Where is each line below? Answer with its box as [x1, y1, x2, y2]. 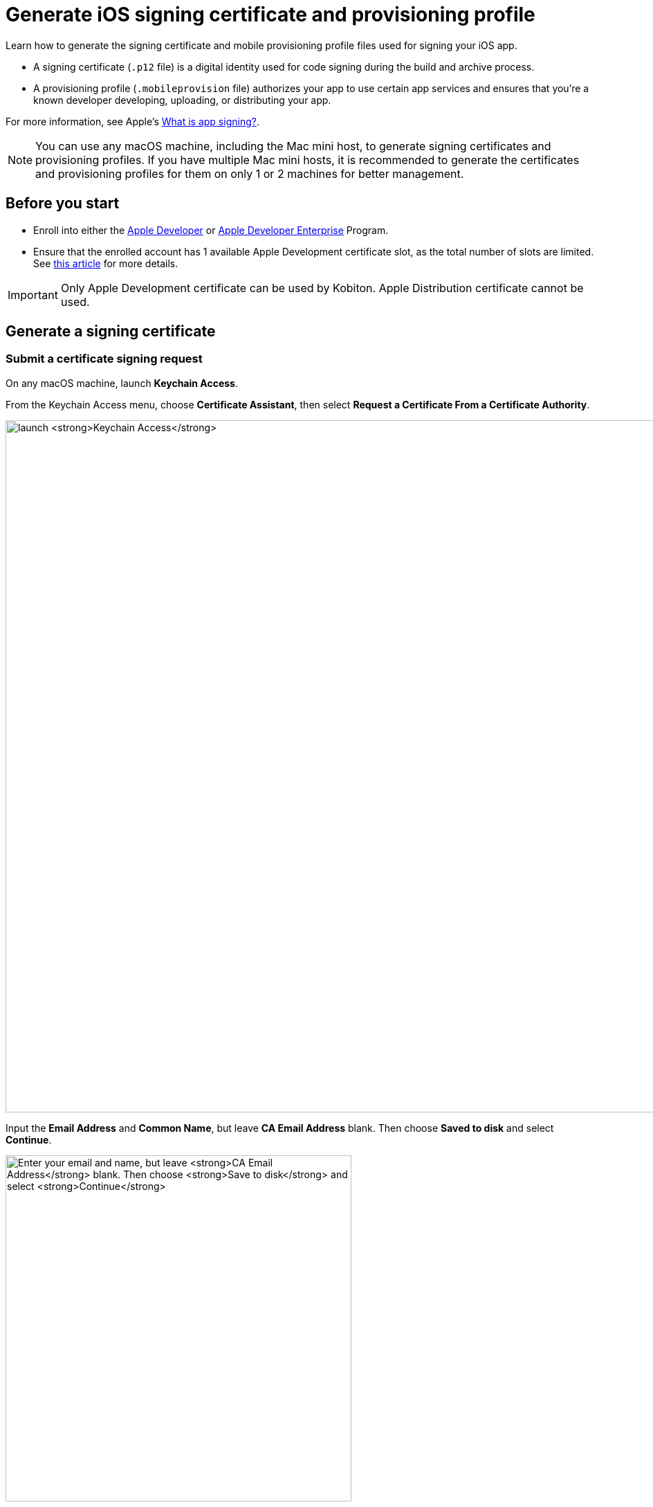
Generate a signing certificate [6, 323, 216, 341]
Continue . [6, 1133, 52, 1146]
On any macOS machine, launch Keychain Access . [6, 377, 238, 389]
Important [8, 287, 58, 302]
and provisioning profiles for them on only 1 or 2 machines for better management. [35, 166, 464, 181]
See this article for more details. [33, 257, 178, 269]
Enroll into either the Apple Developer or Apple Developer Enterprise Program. [33, 224, 389, 236]
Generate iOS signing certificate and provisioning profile [6, 3, 535, 26]
